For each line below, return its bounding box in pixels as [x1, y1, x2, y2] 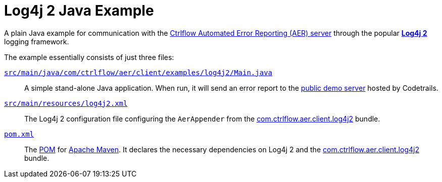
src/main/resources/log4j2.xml [4, 99, 128, 107]
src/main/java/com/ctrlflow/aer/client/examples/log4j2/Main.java [4, 68, 273, 77]
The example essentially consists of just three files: [4, 52, 174, 62]
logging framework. [4, 37, 69, 46]
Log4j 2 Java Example [4, 2, 154, 19]
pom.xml [4, 130, 34, 138]
